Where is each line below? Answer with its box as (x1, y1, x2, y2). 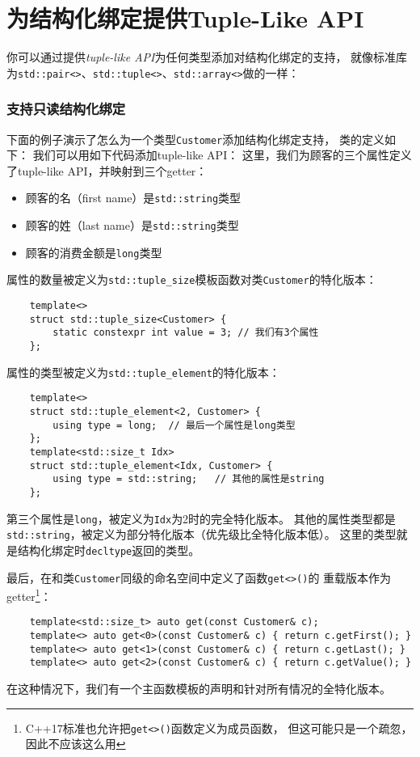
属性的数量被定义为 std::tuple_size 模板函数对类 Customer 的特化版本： (6, 271, 377, 288)
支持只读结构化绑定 (6, 99, 126, 119)
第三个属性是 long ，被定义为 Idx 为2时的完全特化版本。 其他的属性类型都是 (6, 510, 396, 527)
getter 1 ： (6, 586, 52, 604)
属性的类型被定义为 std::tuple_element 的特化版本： (6, 363, 280, 380)
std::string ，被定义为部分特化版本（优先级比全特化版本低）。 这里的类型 (6, 526, 397, 543)
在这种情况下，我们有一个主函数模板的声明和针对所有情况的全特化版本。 (6, 680, 391, 697)
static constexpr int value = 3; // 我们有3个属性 (52, 327, 319, 339)
